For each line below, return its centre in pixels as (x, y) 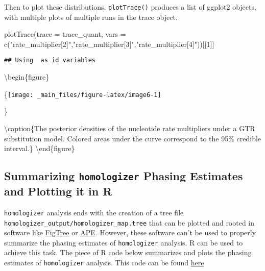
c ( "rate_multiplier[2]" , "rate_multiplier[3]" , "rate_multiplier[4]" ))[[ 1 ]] (109, 44)
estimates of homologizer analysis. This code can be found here (104, 263)
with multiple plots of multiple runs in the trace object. (91, 17)
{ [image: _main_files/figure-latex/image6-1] (83, 94)
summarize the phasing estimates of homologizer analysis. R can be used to (124, 242)
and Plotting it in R (58, 191)
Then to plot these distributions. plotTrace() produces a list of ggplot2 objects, (130, 7)
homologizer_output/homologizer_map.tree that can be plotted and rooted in (129, 222)
